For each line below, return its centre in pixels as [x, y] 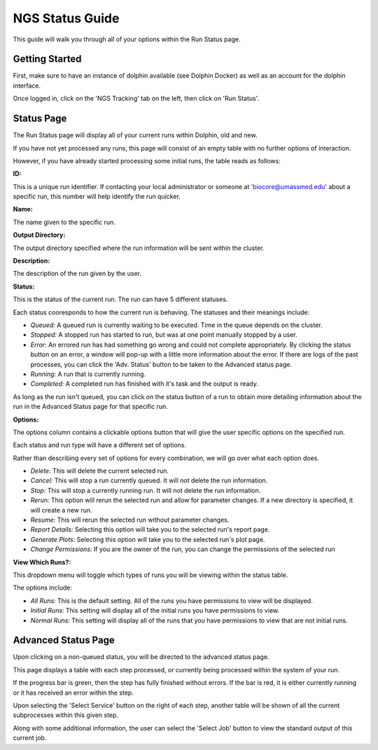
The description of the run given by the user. [77, 274]
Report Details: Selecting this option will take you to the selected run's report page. [150, 529]
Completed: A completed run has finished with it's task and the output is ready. [144, 384]
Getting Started [47, 59]
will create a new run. [61, 510]
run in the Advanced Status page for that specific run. [90, 407]
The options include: [43, 588]
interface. [27, 85]
